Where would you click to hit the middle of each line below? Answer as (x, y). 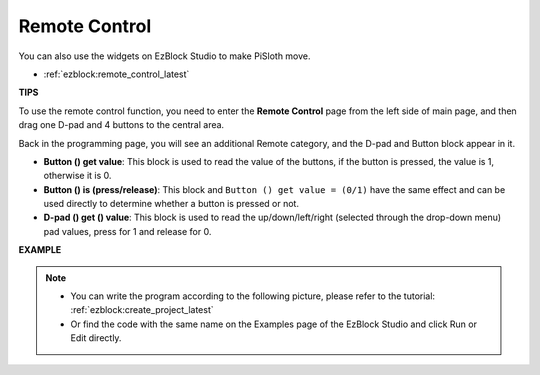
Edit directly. (96, 338)
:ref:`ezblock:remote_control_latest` (116, 74)
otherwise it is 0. (77, 176)
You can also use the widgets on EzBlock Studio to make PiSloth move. (164, 56)
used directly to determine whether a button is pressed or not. (171, 204)
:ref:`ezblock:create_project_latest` (142, 310)
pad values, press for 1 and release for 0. (127, 231)
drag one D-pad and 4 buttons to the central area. (121, 125)
